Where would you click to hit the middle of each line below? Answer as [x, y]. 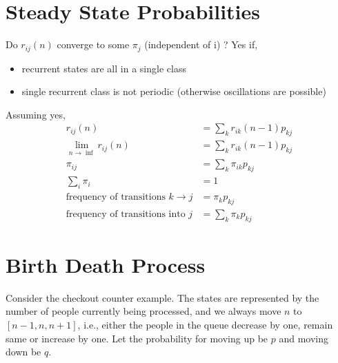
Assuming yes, [36, 114]
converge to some [93, 44]
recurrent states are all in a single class [104, 68]
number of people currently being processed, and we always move [143, 311]
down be [23, 352]
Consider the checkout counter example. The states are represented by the [162, 297]
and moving [304, 338]
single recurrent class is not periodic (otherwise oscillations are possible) [174, 91]
